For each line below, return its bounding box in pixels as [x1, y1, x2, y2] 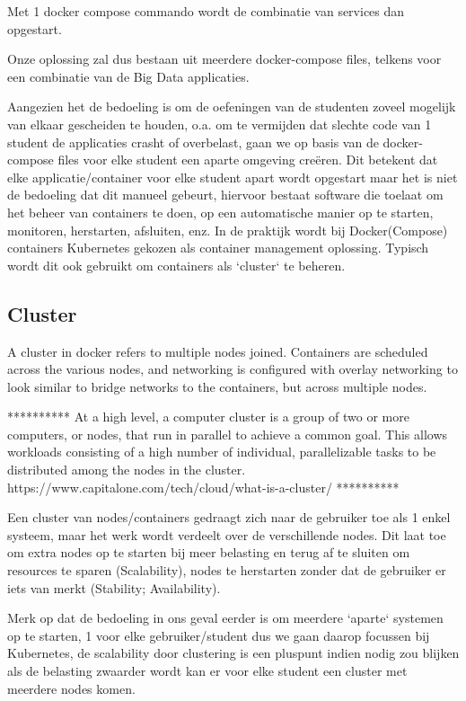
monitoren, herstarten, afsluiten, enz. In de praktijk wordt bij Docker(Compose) [7, 220, 448, 239]
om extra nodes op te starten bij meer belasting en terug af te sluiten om [7, 543, 410, 562]
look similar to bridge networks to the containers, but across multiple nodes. [7, 377, 427, 395]
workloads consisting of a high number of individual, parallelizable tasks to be [7, 442, 436, 461]
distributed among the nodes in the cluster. [7, 460, 246, 479]
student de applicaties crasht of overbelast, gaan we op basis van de [7, 132, 379, 151]
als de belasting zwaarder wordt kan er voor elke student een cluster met [7, 661, 408, 680]
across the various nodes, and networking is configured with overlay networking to [7, 359, 458, 378]
